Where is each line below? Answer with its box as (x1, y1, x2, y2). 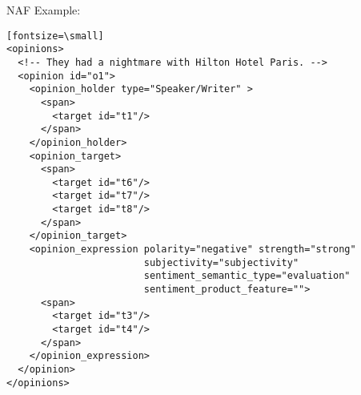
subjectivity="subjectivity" (143, 256, 299, 268)
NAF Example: (6, 2, 81, 18)
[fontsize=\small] (6, 30, 104, 42)
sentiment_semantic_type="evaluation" (143, 270, 351, 282)
